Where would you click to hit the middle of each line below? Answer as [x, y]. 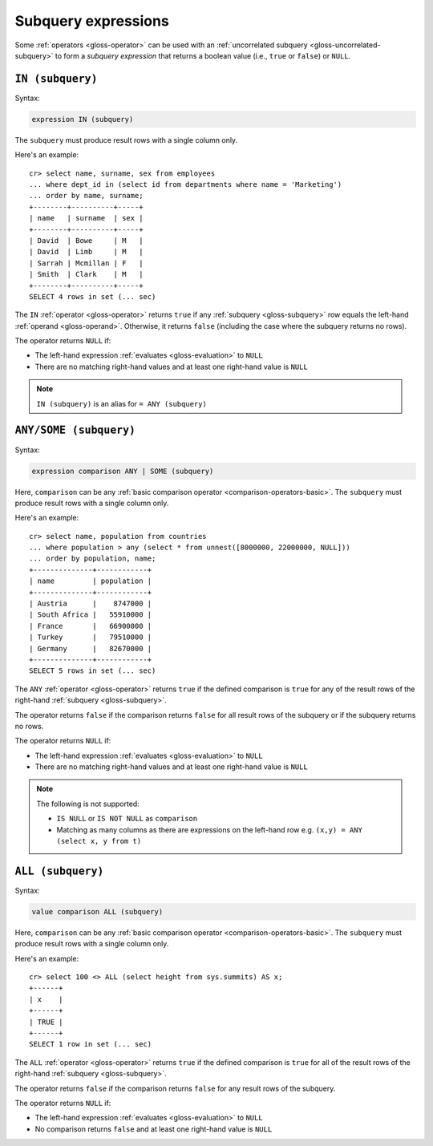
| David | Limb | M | [86, 252]
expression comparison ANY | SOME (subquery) [123, 471]
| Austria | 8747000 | [91, 604]
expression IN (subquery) [83, 119]
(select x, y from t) [99, 841]
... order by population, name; [93, 559]
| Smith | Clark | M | [86, 274]
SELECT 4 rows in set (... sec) [93, 296]
